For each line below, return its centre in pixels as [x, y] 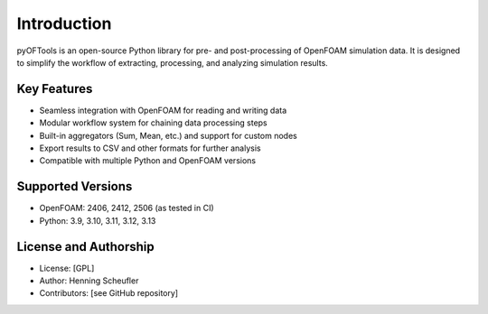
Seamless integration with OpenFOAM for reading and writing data [163, 110]
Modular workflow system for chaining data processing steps [154, 123]
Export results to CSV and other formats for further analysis [150, 148]
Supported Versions [75, 186]
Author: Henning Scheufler [89, 281]
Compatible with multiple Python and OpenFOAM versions [148, 161]
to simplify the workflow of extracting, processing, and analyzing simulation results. [173, 62]
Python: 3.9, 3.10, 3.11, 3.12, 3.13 [98, 220]
